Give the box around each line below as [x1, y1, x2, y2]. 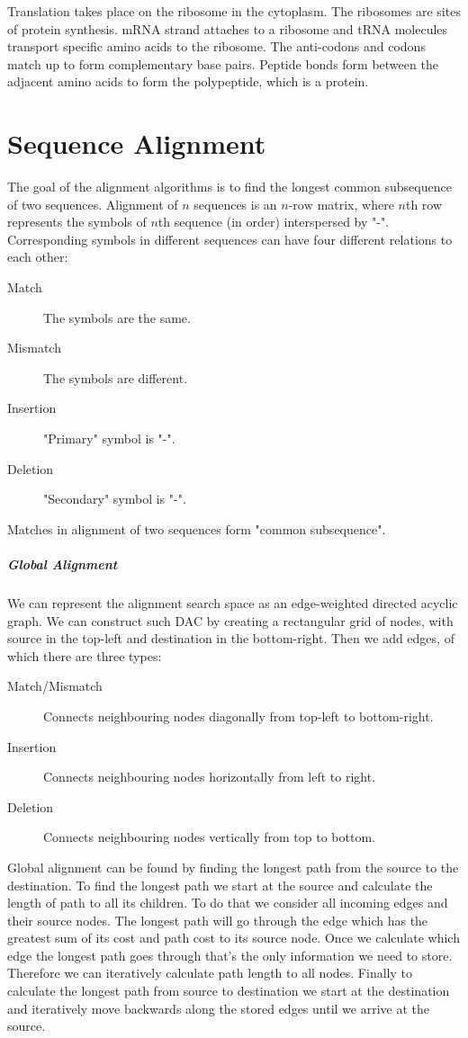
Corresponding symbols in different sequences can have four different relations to [7, 229, 453, 248]
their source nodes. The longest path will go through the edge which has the [7, 910, 428, 929]
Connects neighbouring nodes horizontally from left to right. [43, 767, 376, 786]
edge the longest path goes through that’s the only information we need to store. [7, 945, 453, 964]
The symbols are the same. [43, 308, 191, 327]
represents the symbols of [7, 212, 147, 231]
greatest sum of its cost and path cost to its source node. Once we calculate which [7, 928, 460, 947]
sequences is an [193, 194, 277, 213]
